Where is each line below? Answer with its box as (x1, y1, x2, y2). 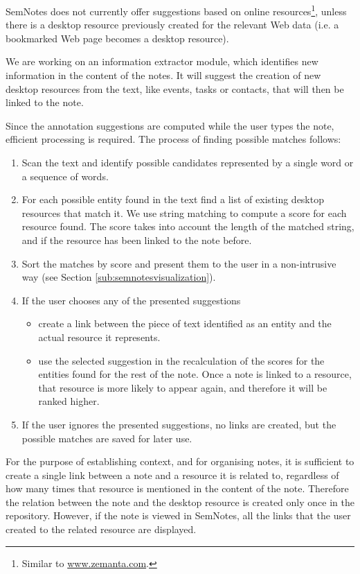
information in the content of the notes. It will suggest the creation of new (6, 68, 321, 82)
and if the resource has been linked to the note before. (21, 232, 252, 247)
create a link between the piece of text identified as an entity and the (38, 316, 332, 331)
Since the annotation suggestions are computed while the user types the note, (6, 118, 334, 132)
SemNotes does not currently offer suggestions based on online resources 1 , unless (6, 2, 347, 18)
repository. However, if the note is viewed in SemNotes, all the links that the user (6, 508, 351, 523)
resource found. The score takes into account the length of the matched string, (21, 219, 354, 234)
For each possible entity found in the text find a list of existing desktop (21, 192, 324, 207)
